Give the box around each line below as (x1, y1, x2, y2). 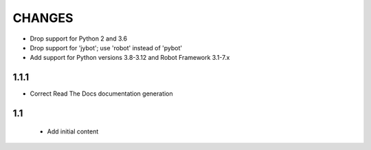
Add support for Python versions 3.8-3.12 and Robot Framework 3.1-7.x (30, 54, 230, 62)
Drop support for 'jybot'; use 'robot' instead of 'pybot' (30, 43, 182, 52)
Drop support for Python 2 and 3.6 (30, 34, 127, 43)
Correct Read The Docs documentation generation (30, 89, 173, 98)
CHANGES (12, 10, 74, 25)
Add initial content (47, 127, 99, 136)
